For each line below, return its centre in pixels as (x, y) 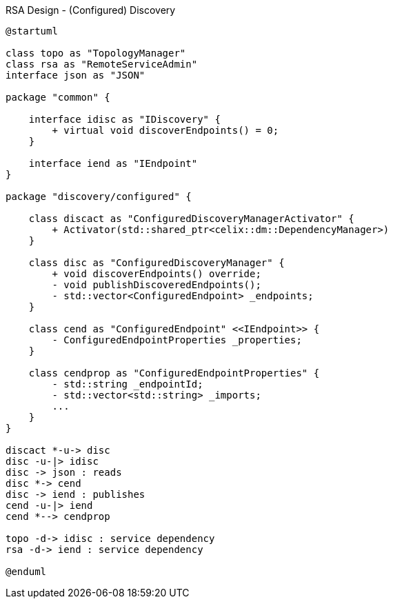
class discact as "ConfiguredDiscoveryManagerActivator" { (191, 219)
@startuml (32, 31)
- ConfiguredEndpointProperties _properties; (177, 340)
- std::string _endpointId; (128, 384)
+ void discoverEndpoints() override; (157, 274)
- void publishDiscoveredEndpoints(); (157, 285)
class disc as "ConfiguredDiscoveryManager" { (157, 263)
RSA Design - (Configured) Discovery (91, 10)
